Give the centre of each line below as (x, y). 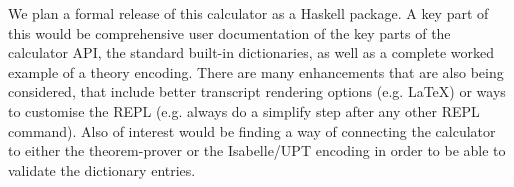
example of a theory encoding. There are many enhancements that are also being (256, 71)
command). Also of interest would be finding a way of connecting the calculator (252, 130)
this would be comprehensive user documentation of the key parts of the (229, 32)
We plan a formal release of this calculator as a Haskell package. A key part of (248, 13)
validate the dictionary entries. (102, 169)
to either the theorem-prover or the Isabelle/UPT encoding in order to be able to (257, 150)
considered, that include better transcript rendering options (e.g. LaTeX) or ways (257, 91)
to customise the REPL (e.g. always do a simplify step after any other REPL (244, 110)
